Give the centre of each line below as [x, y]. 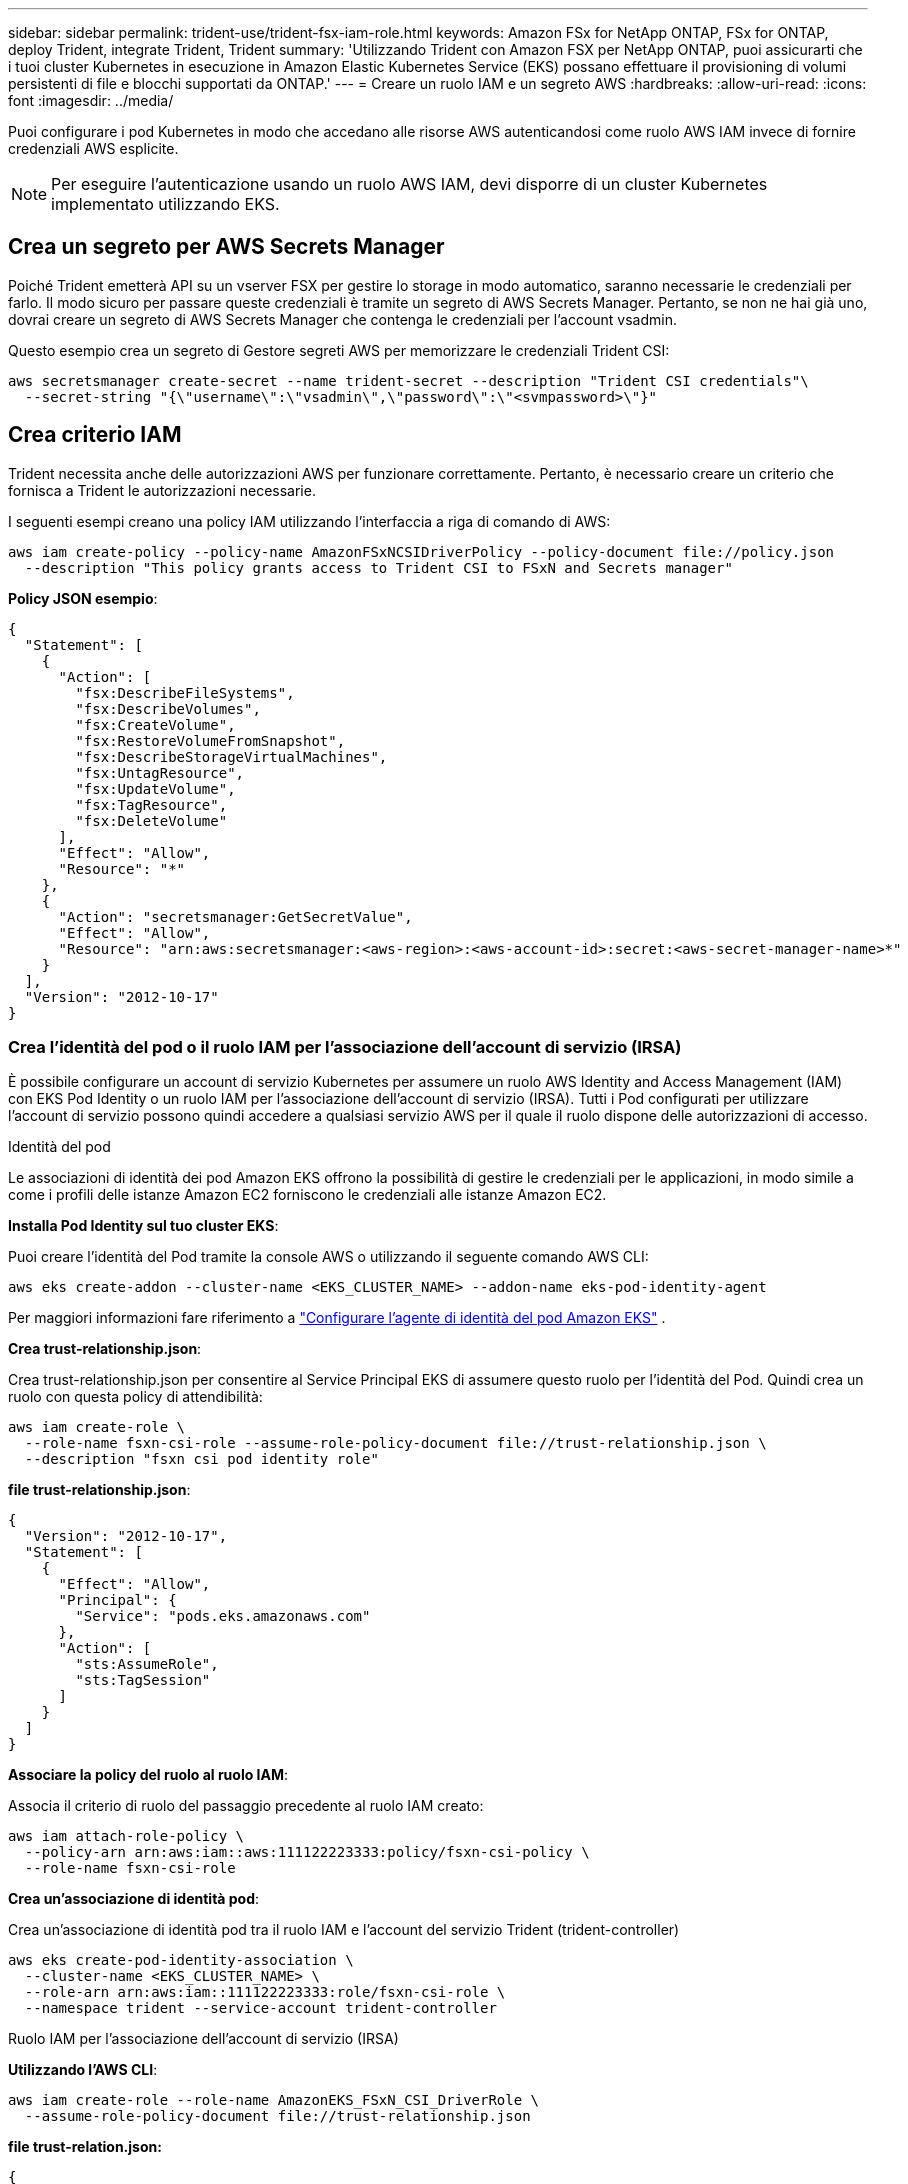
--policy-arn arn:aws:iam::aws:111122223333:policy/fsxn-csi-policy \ [307, 1852]
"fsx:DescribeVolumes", [168, 708]
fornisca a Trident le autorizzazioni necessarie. [162, 490]
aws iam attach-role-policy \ [126, 1836]
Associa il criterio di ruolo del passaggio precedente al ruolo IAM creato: [246, 1806]
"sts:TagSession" [143, 1680]
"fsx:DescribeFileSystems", [185, 692]
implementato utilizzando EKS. [165, 204]
